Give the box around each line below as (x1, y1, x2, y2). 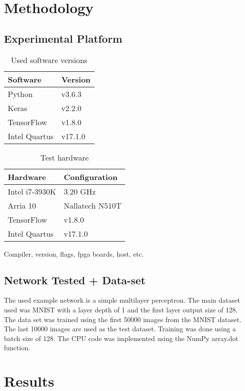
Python (8, 88, 33, 99)
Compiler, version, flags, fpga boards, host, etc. (4, 248, 144, 259)
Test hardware (40, 151, 89, 163)
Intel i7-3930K (8, 185, 56, 197)
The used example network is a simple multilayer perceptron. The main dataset (4, 295, 240, 305)
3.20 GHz (64, 185, 96, 197)
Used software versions (11, 54, 88, 65)
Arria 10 (8, 199, 36, 211)
